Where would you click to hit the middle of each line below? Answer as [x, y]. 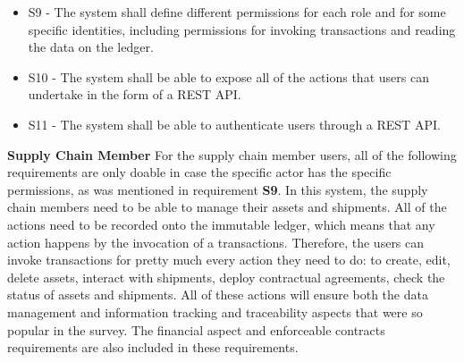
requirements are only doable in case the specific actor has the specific [199, 172]
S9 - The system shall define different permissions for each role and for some [237, 12]
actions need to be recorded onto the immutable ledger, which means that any [221, 224]
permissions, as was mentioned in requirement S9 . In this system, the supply [218, 189]
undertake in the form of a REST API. [135, 94]
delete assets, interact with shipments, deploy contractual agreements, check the [226, 277]
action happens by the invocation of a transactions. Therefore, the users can [216, 242]
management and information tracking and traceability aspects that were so [215, 311]
